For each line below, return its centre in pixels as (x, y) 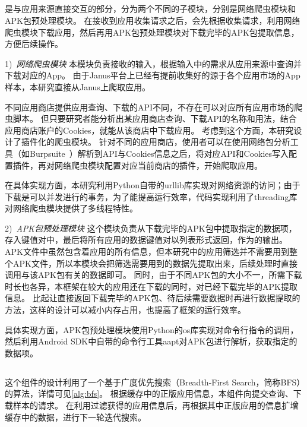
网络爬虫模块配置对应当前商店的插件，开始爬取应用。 (158, 165)
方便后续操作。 (34, 44)
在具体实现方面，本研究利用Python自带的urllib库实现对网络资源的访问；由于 (153, 185)
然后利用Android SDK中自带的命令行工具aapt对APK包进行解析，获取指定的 (151, 341)
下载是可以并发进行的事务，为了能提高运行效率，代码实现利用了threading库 (151, 196)
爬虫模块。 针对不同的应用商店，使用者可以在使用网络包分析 (172, 142)
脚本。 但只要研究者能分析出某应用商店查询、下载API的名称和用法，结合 (155, 118)
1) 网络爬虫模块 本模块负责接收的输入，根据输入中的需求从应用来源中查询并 (153, 63)
